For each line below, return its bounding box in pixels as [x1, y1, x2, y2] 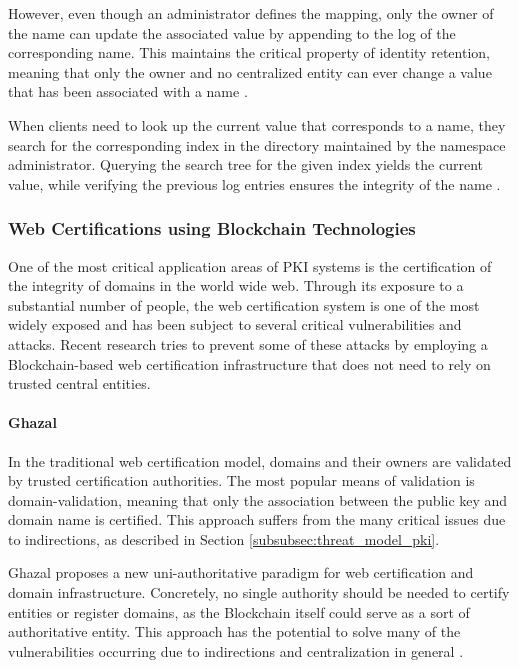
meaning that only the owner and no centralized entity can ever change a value [8, 61, 492, 82]
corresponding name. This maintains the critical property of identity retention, [8, 42, 490, 63]
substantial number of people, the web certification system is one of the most [8, 294, 480, 315]
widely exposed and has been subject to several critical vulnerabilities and [8, 314, 462, 335]
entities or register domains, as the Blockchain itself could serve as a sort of [8, 601, 470, 622]
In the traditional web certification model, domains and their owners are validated [8, 450, 512, 471]
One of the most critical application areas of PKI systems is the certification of [8, 255, 492, 276]
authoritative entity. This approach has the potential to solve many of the [8, 621, 461, 642]
